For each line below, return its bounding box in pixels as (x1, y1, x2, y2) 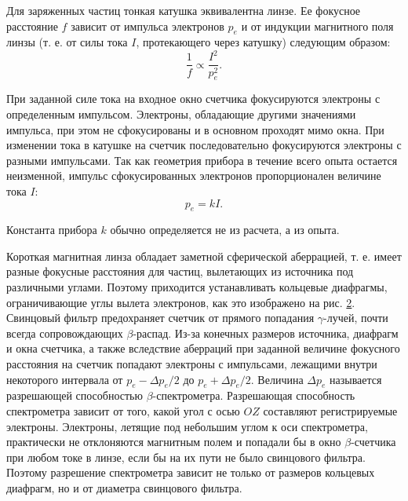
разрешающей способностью (6, 387, 143, 404)
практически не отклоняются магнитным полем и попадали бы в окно (6, 433, 341, 450)
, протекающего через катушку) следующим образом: (136, 34, 391, 50)
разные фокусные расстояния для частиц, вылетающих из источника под (6, 263, 354, 280)
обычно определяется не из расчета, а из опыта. (110, 221, 340, 238)
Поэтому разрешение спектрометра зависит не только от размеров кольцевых (6, 464, 375, 481)
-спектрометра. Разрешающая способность (152, 387, 355, 404)
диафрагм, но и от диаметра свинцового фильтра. (6, 480, 242, 496)
